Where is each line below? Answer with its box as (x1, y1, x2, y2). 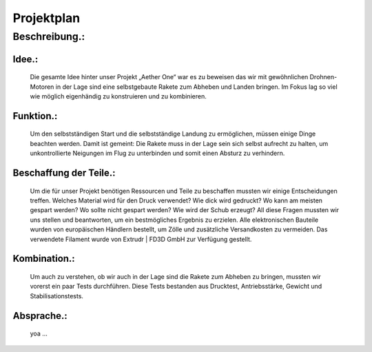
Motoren (30, 83, 54, 91)
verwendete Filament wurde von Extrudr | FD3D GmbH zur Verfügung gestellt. (30, 235, 252, 243)
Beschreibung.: (12, 30, 85, 43)
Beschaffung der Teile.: (12, 167, 116, 178)
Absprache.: (12, 310, 68, 322)
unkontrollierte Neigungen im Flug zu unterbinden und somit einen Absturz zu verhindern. (30, 149, 285, 158)
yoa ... (30, 329, 48, 338)
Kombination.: (12, 253, 75, 265)
